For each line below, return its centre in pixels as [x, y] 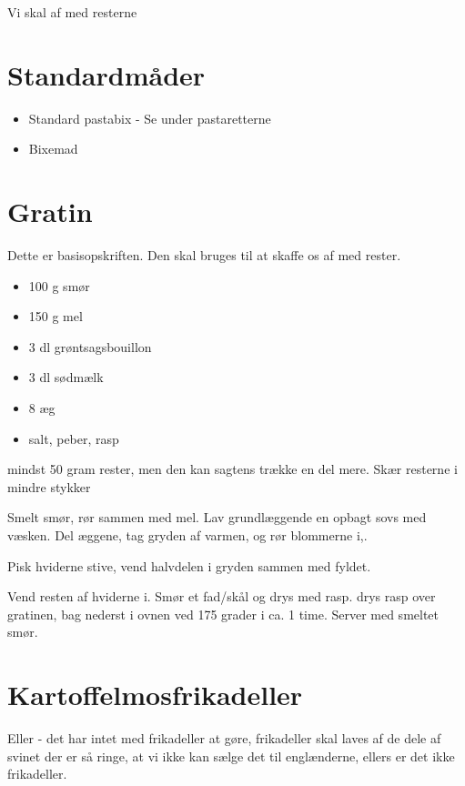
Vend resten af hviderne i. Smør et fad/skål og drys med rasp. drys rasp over [222, 596]
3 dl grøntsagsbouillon [90, 346]
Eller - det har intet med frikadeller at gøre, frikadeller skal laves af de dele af [224, 738]
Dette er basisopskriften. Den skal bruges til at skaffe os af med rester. [204, 255]
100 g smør [59, 285]
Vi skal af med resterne [72, 12]
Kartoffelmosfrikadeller [155, 695]
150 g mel [56, 316]
